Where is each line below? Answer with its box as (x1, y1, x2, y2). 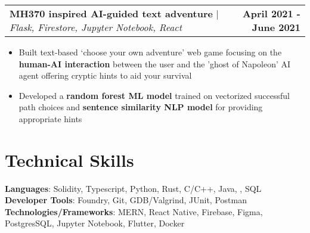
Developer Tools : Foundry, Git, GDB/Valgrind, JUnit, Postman (5, 194, 247, 206)
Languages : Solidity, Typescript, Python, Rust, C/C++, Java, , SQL (5, 182, 262, 194)
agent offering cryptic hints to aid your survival (18, 69, 192, 82)
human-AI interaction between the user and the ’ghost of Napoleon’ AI (18, 57, 291, 70)
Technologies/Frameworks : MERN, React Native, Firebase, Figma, (5, 205, 263, 218)
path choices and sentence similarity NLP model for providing (18, 101, 263, 113)
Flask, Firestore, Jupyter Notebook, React (10, 20, 182, 34)
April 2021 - (242, 7, 300, 20)
